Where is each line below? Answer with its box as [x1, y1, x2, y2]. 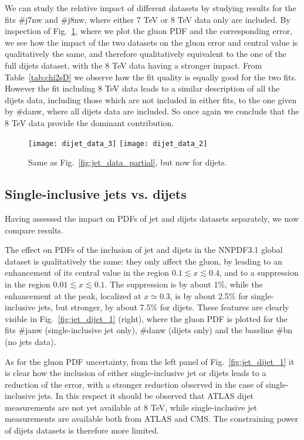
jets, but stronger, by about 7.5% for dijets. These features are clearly [38, 301, 289, 313]
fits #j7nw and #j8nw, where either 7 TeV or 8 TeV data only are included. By [5, 13, 291, 25]
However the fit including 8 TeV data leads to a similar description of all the [5, 82, 280, 94]
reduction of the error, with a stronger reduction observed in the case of [5, 378, 263, 390]
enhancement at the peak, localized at [5, 289, 141, 302]
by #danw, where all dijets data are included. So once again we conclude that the [5, 105, 299, 117]
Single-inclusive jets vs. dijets [5, 185, 187, 203]
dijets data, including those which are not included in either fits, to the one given [5, 93, 297, 106]
